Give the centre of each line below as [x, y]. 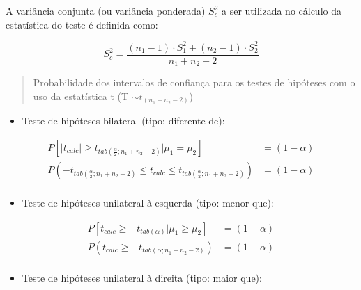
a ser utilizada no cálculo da [281, 10]
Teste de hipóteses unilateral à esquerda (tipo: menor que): [148, 202]
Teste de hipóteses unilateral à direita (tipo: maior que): [142, 277]
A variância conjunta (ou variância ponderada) [106, 10]
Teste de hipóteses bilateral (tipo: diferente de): [123, 121]
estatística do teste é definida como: [82, 24]
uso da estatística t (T [81, 96]
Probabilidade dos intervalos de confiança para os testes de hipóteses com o [194, 82]
